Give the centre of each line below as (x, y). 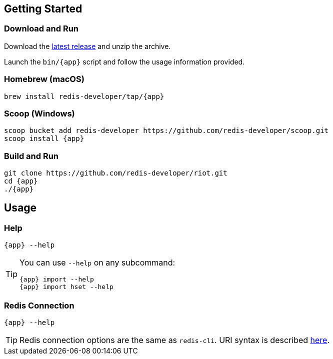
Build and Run (31, 156)
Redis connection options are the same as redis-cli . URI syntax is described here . (175, 340)
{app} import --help (57, 279)
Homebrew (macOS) (44, 79)
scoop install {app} (44, 139)
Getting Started (43, 9)
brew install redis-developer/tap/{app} (84, 96)
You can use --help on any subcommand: (97, 263)
